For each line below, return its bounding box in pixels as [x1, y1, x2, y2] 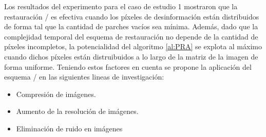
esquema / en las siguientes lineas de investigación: [4, 71, 164, 82]
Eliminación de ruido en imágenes [16, 123, 123, 133]
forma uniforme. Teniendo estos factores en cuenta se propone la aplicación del [4, 61, 252, 72]
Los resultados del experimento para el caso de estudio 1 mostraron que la [4, 1, 238, 11]
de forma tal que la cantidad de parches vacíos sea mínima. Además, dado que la [4, 21, 258, 32]
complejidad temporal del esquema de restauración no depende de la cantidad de [4, 31, 258, 42]
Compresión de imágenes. [16, 88, 96, 99]
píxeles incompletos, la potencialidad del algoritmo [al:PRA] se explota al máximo [4, 41, 262, 52]
